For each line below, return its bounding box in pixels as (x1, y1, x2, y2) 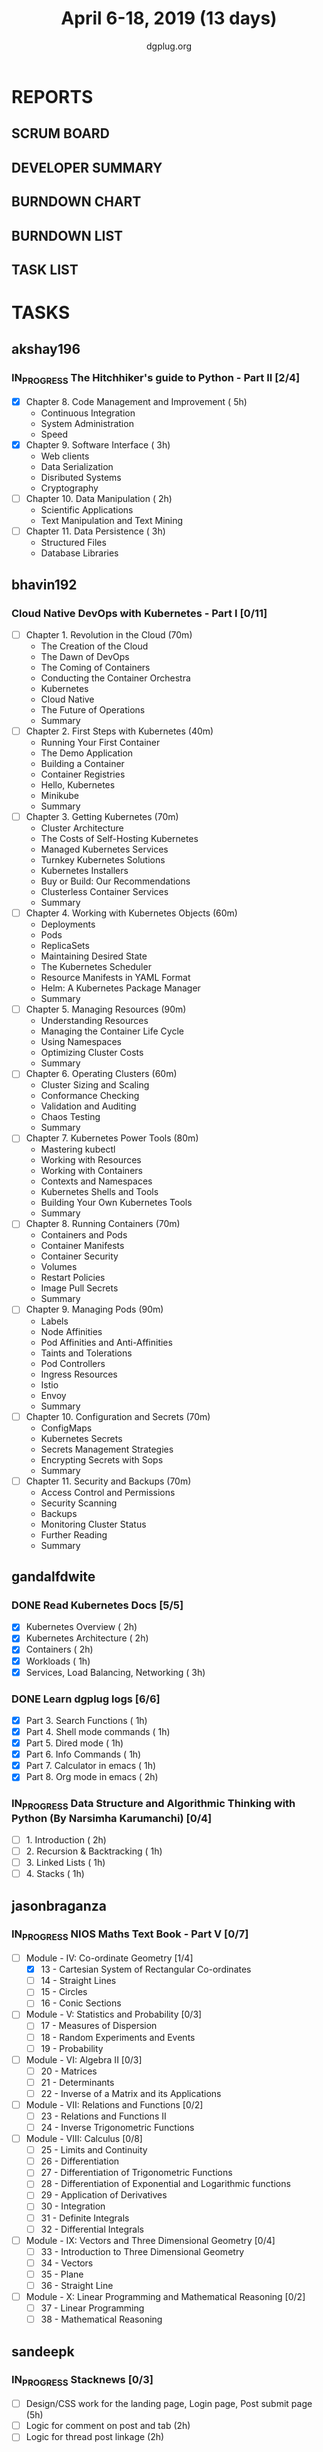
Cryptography (40, 482, 99, 494)
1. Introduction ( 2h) (25, 1833, 107, 1846)
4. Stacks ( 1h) (25, 1868, 85, 1880)
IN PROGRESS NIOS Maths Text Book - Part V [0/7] (11, 1927, 249, 1943)
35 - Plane (40, 2268, 84, 2280)
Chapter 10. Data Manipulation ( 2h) (25, 493, 173, 505)
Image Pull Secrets (40, 1282, 119, 1294)
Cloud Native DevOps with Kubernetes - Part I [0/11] (11, 606, 268, 620)
